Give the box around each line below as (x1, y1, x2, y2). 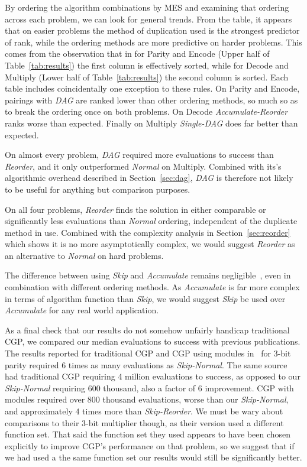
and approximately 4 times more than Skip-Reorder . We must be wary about (5, 405, 283, 417)
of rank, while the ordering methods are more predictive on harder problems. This (5, 35, 302, 48)
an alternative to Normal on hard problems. (5, 249, 164, 261)
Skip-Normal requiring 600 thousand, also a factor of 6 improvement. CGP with (5, 381, 294, 394)
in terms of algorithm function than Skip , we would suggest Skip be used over (5, 292, 286, 304)
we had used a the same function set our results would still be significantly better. (5, 451, 302, 463)
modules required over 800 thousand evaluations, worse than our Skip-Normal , (5, 393, 289, 406)
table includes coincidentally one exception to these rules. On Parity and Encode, (5, 82, 300, 95)
